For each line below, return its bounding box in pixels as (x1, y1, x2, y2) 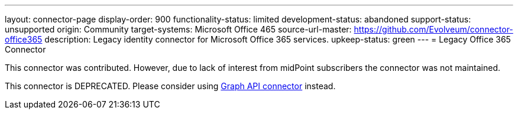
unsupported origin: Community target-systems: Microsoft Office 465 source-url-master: (5, 24, 352, 34)
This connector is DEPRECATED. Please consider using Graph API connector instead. (5, 81, 336, 91)
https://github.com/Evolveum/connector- (354, 24, 513, 34)
